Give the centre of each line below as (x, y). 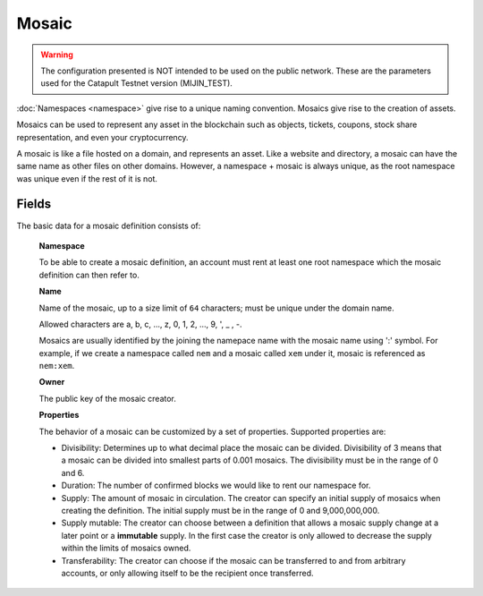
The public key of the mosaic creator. (107, 398)
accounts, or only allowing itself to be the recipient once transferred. (187, 573)
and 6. (73, 473)
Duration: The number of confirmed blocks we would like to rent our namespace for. (216, 485)
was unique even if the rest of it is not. (87, 178)
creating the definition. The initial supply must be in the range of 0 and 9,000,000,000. (220, 511)
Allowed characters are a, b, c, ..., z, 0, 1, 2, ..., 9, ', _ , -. (140, 324)
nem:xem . (57, 366)
